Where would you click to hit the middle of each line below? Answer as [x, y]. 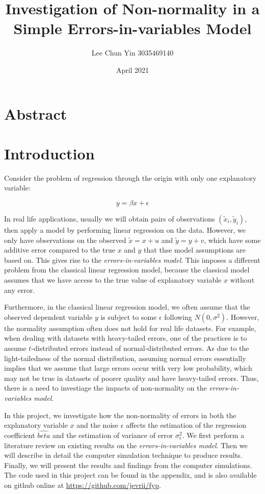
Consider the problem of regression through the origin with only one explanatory [130, 177]
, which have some [232, 240]
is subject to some [129, 317]
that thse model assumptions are [195, 250]
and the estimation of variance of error [113, 435]
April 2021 [132, 70]
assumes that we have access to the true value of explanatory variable [113, 279]
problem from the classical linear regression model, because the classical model [127, 270]
